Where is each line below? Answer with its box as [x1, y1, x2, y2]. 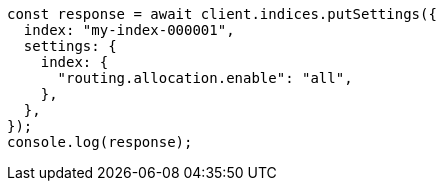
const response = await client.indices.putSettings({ [7, 6, 437, 22]
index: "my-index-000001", [23, 22, 235, 38]
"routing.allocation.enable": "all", [57, 70, 353, 86]
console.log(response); [7, 134, 193, 150]
